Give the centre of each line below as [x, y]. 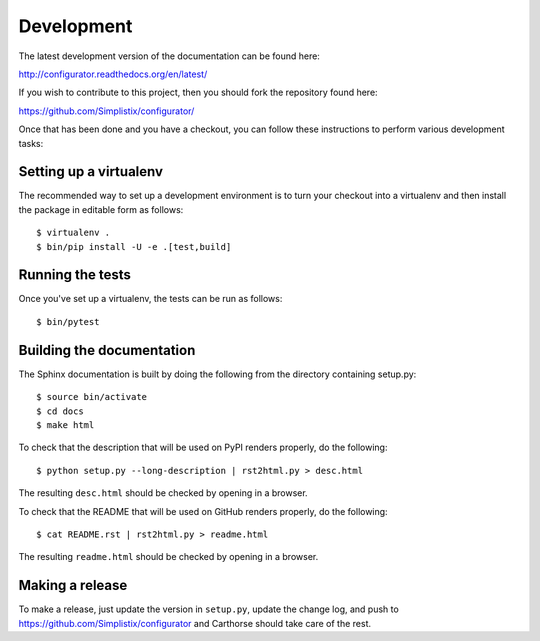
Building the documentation [107, 350]
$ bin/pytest [68, 321]
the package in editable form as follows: [101, 209]
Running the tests [75, 275]
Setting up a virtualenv [91, 171]
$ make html [65, 424]
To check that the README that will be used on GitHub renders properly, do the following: [203, 511]
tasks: [31, 143]
